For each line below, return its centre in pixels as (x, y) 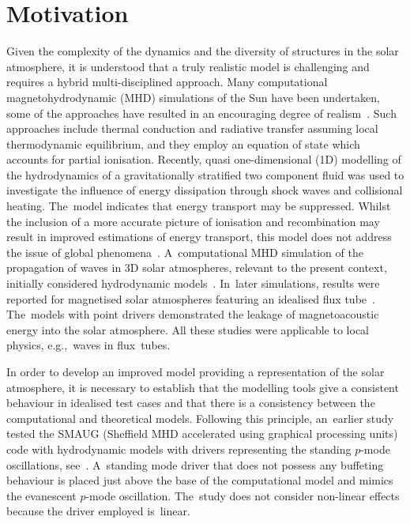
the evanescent (41, 495)
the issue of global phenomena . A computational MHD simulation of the (185, 252)
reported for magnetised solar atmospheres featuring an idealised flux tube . (191, 298)
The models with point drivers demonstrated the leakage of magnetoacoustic (193, 314)
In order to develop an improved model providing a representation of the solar (196, 371)
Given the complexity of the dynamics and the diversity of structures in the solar (203, 51)
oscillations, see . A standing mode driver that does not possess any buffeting (195, 464)
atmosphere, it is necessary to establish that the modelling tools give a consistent (203, 387)
